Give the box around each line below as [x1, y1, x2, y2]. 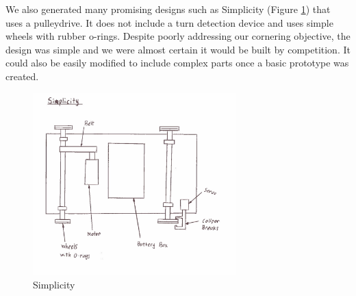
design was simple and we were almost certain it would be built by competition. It [5, 42, 351, 56]
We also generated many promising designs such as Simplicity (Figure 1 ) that [5, 2, 331, 16]
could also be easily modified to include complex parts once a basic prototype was [5, 56, 349, 70]
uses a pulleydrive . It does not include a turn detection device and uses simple [5, 15, 333, 29]
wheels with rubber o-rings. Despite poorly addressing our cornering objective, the [5, 29, 351, 43]
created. [5, 69, 39, 83]
